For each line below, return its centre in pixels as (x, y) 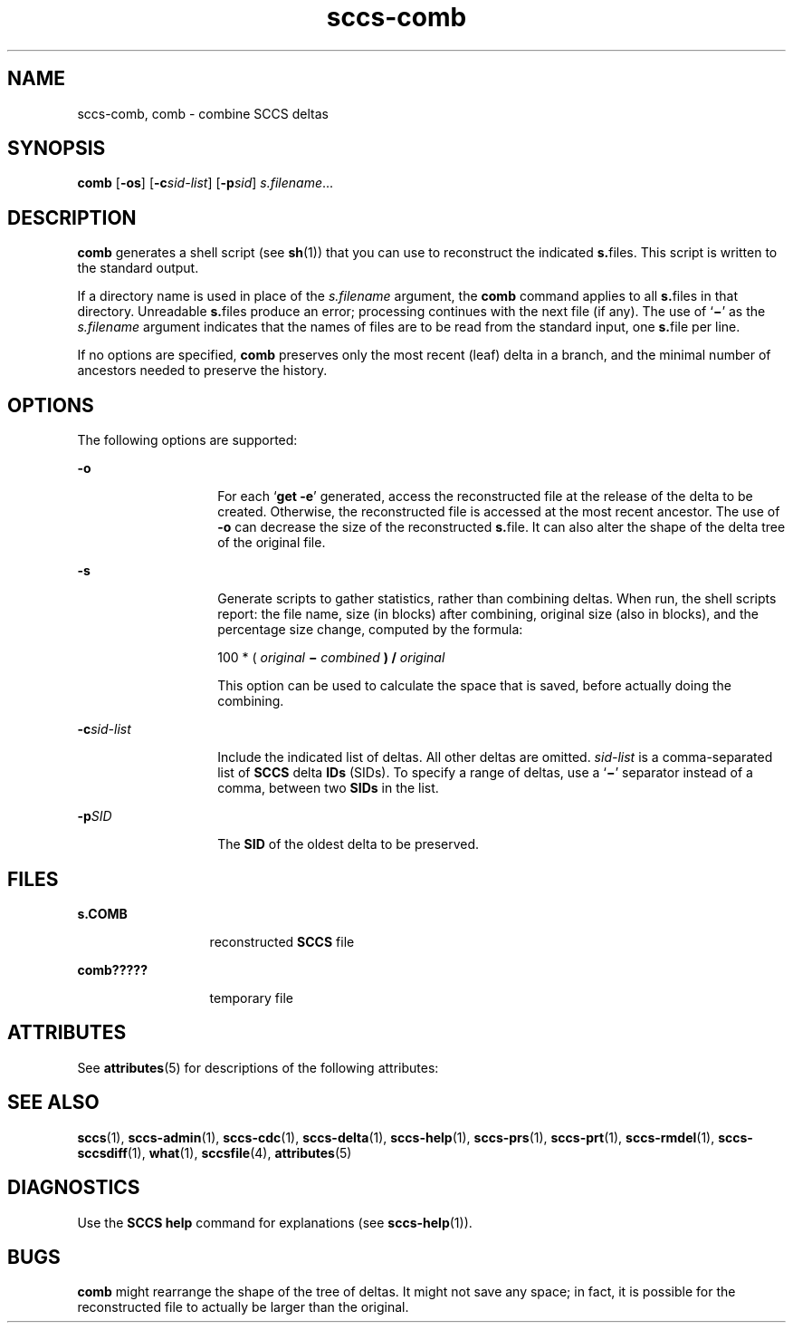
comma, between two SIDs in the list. (328, 788)
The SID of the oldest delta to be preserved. (349, 844)
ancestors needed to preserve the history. (202, 371)
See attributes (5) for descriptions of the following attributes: (258, 1067)
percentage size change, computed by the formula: (370, 630)
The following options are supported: (187, 440)
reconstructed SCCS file (282, 941)
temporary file (251, 997)
